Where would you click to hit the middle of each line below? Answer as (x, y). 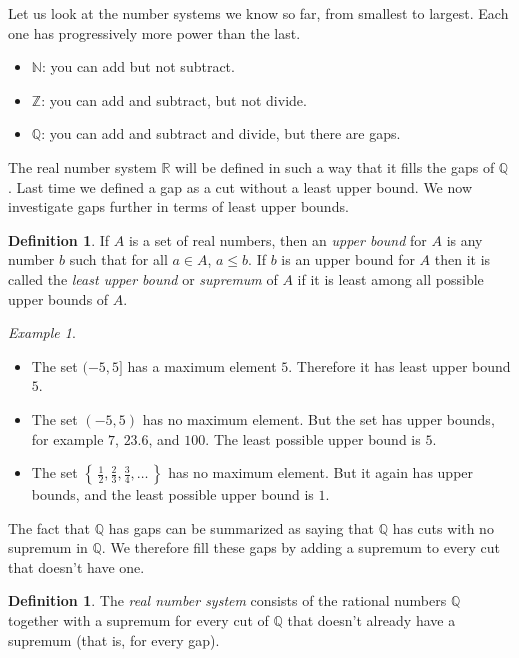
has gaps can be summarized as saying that (241, 527)
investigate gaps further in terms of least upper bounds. (178, 206)
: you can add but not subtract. (138, 66)
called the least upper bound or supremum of (143, 278)
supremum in (48, 547)
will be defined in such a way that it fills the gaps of (335, 166)
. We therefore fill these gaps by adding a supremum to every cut (301, 547)
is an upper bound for (348, 259)
